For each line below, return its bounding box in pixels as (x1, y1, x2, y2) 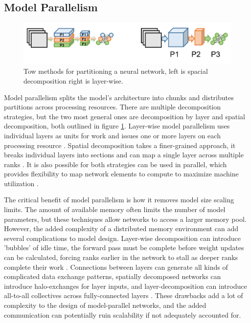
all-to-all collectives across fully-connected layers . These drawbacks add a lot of (4, 290, 243, 301)
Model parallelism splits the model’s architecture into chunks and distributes (4, 92, 234, 102)
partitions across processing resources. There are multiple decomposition (4, 102, 221, 112)
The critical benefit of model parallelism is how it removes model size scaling (4, 194, 234, 205)
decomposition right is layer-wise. (23, 75, 123, 86)
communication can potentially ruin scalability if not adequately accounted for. (4, 309, 241, 320)
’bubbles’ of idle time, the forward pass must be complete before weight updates (4, 242, 244, 253)
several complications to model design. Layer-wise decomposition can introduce (4, 233, 241, 243)
